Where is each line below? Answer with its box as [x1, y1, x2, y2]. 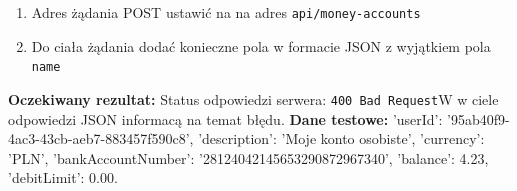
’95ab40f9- [447, 108, 510, 129]
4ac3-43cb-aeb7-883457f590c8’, [8, 128, 194, 149]
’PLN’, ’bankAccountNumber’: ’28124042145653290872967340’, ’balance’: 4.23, [8, 147, 489, 168]
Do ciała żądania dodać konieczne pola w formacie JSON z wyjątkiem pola [31, 35, 491, 56]
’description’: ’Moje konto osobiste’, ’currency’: [198, 128, 485, 149]
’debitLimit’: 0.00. [8, 167, 118, 188]
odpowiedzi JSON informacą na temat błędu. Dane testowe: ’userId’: [8, 108, 443, 129]
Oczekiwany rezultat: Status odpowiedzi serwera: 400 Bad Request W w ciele [8, 88, 499, 109]
